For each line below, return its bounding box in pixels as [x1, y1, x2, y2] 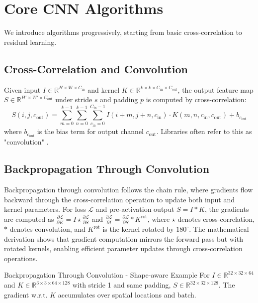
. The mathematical [189, 224, 249, 234]
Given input [4, 84, 41, 95]
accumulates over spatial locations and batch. [58, 289, 196, 300]
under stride [55, 94, 92, 105]
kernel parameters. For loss [4, 204, 86, 214]
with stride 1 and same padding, [72, 280, 171, 290]
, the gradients [205, 204, 249, 214]
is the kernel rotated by [102, 224, 174, 234]
